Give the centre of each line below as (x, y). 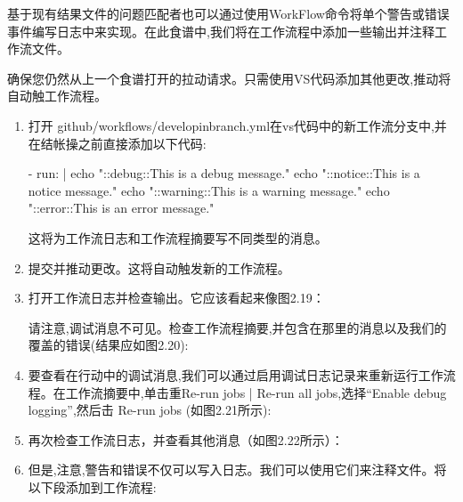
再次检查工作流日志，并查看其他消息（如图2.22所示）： (186, 439)
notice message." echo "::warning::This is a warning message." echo (209, 190)
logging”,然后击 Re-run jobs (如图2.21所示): (150, 410)
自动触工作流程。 (57, 96)
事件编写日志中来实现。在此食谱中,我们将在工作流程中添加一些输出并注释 (221, 31)
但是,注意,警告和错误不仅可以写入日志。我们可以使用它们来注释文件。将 (237, 470)
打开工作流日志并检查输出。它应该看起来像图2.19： (176, 298)
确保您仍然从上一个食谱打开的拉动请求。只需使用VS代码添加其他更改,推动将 (229, 78)
